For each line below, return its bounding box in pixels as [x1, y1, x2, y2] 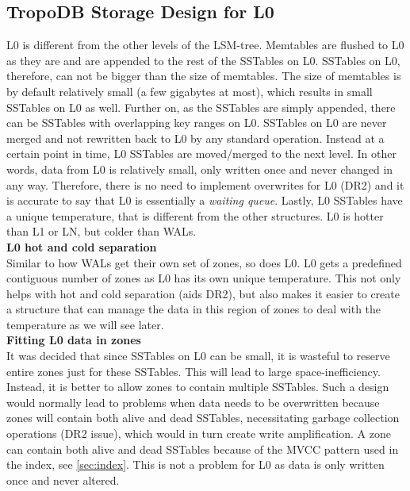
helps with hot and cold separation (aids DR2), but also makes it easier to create [6, 285, 400, 301]
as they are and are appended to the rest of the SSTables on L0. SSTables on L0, [6, 52, 400, 68]
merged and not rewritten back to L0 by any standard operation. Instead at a [6, 129, 385, 146]
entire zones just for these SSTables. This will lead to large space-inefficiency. [6, 362, 381, 379]
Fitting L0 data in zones [6, 332, 141, 348]
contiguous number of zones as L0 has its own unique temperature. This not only [6, 270, 401, 286]
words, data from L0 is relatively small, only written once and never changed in [6, 160, 393, 177]
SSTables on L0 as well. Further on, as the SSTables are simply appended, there [6, 98, 396, 115]
